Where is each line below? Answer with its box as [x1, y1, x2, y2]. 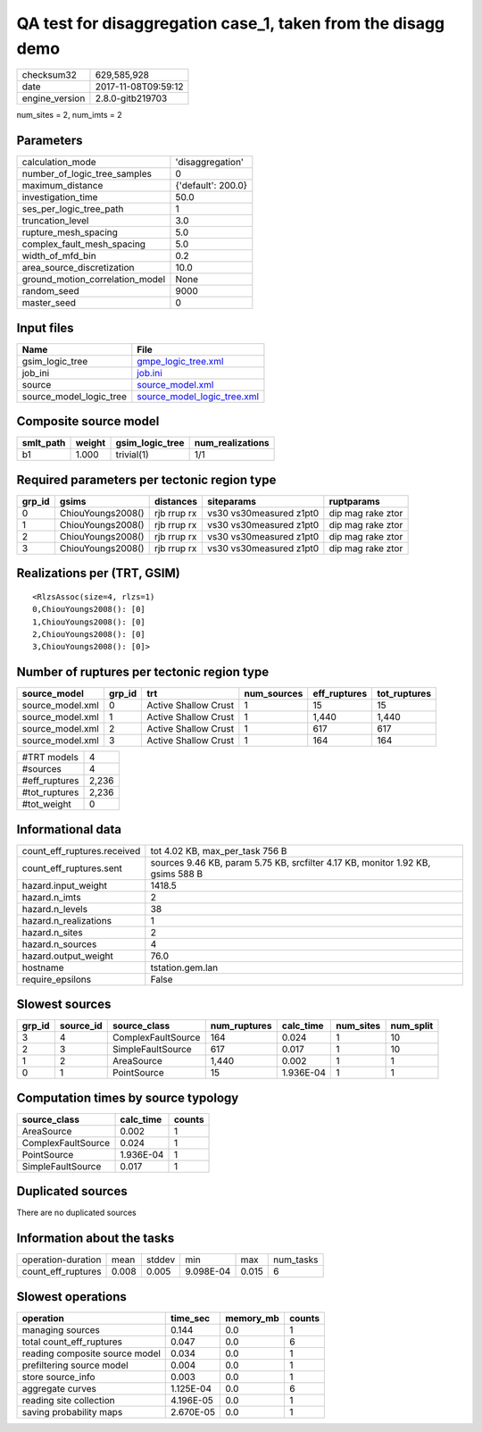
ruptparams [328, 495, 380, 507]
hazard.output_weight [21, 950, 113, 962]
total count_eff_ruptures [21, 1336, 122, 1348]
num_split [390, 1019, 434, 1032]
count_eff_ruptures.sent [21, 862, 122, 875]
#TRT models [21, 751, 79, 764]
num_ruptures [210, 1019, 272, 1032]
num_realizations [194, 437, 270, 449]
